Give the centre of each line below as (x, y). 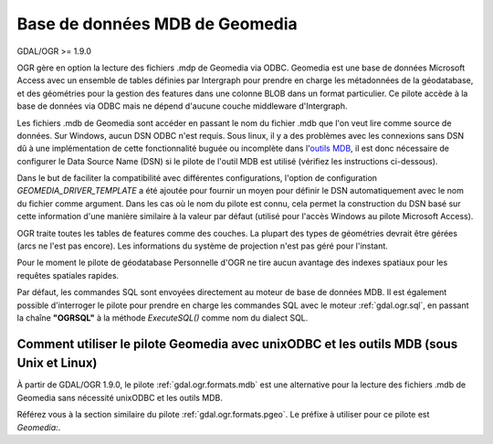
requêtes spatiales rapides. (68, 275)
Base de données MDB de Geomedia (157, 24)
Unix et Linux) (57, 363)
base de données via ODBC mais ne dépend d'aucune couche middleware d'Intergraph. (182, 106)
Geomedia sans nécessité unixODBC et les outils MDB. (120, 397)
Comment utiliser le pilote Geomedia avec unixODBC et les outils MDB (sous (237, 344)
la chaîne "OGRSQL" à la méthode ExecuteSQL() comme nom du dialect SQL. (163, 317)
